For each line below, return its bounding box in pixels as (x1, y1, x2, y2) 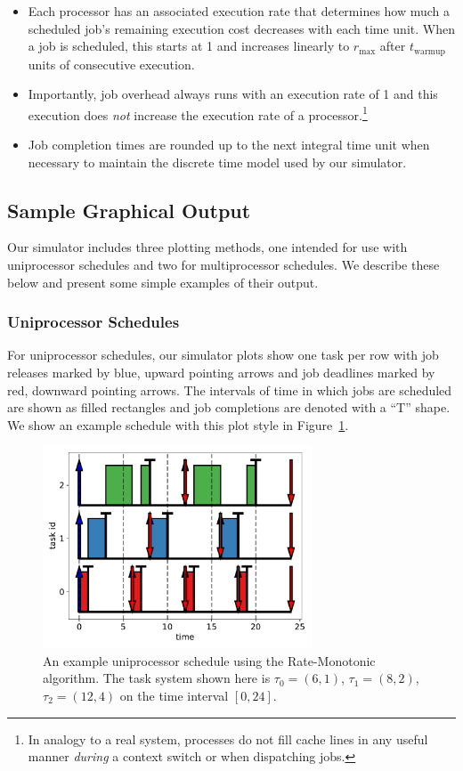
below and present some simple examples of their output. (7, 272, 319, 291)
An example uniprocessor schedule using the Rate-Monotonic (43, 651, 376, 670)
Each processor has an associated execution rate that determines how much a (28, 2, 451, 20)
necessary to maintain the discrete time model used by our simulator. (28, 152, 407, 171)
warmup (414, 46, 445, 56)
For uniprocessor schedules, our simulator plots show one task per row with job (7, 345, 439, 364)
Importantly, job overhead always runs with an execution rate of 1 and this (28, 85, 438, 103)
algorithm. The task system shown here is (43, 669, 271, 687)
